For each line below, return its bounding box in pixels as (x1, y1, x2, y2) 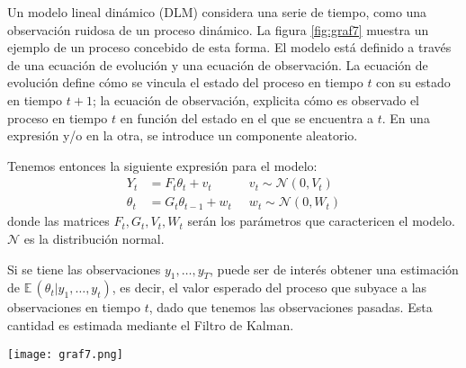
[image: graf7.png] (7, 347, 123, 361)
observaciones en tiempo (7, 298, 140, 317)
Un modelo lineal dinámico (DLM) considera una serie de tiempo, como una (7, 3, 427, 21)
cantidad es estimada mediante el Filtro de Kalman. (7, 315, 294, 334)
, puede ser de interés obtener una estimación (210, 259, 459, 278)
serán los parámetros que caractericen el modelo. (187, 211, 456, 230)
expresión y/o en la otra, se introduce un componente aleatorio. (7, 126, 358, 145)
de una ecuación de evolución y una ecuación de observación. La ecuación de (7, 55, 428, 74)
